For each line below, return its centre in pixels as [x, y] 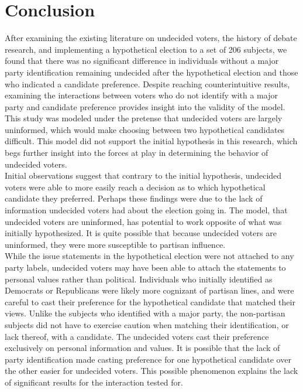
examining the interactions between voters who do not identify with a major [141, 95]
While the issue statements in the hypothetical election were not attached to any [149, 256]
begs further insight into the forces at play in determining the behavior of [137, 153]
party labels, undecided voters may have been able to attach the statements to [145, 267]
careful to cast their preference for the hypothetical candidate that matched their [150, 301]
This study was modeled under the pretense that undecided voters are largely [144, 118]
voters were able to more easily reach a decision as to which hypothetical [135, 187]
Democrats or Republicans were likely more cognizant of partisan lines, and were [149, 290]
